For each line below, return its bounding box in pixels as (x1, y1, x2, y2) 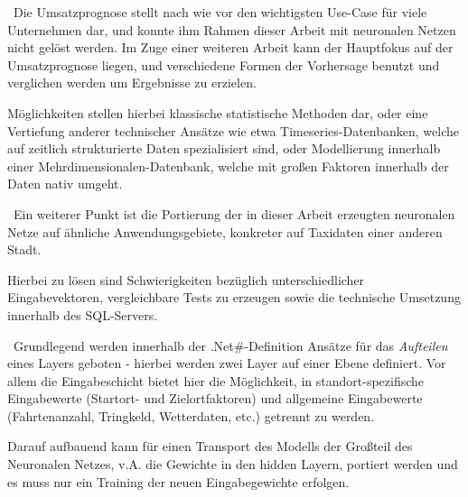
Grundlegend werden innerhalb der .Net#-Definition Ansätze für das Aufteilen (13, 336, 448, 354)
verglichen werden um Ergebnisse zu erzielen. (7, 73, 257, 92)
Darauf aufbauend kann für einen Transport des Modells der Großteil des (7, 437, 413, 456)
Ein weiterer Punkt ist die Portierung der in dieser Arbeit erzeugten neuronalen (13, 204, 455, 223)
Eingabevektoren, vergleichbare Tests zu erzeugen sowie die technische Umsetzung (7, 288, 461, 307)
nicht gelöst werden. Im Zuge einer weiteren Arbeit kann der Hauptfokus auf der (7, 38, 454, 57)
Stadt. (7, 240, 42, 259)
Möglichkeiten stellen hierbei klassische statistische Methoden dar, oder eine (7, 103, 428, 122)
